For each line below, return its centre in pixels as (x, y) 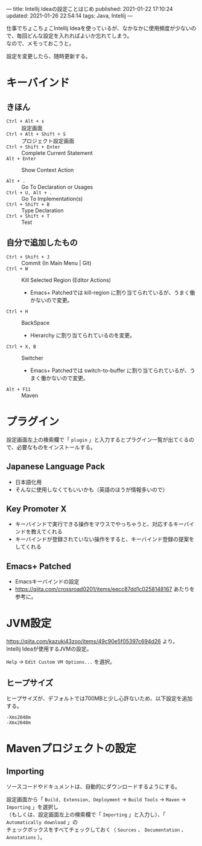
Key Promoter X (36, 509)
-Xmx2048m (19, 723)
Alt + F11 (19, 389)
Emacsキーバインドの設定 (47, 582)
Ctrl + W (17, 269)
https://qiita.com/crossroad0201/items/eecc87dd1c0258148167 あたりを (105, 589)
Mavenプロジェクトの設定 (71, 749)
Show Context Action (48, 170)
